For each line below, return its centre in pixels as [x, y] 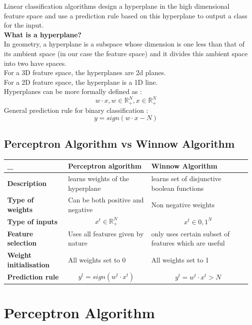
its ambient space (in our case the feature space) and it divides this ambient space [126, 53]
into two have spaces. [35, 63]
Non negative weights [183, 205]
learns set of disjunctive [186, 178]
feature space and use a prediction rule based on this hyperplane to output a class [126, 15]
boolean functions [178, 188]
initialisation [29, 264]
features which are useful [188, 243]
